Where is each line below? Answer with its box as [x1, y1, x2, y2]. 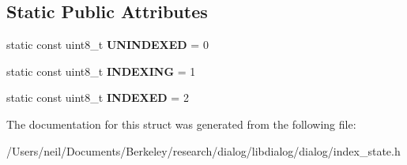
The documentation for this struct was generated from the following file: [6, 115, 356, 132]
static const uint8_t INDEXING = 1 [6, 62, 196, 79]
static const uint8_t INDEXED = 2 [6, 89, 189, 106]
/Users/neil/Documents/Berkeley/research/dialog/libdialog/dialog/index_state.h [6, 142, 401, 159]
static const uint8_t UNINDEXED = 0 [6, 36, 209, 53]
